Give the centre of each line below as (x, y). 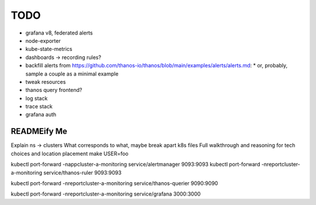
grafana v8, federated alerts (59, 33)
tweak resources (46, 81)
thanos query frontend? (54, 90)
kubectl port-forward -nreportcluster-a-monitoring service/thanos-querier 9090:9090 (114, 183)
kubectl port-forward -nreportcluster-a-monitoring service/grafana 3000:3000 (106, 194)
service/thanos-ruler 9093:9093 (83, 172)
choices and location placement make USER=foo (70, 153)
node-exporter (43, 40)
